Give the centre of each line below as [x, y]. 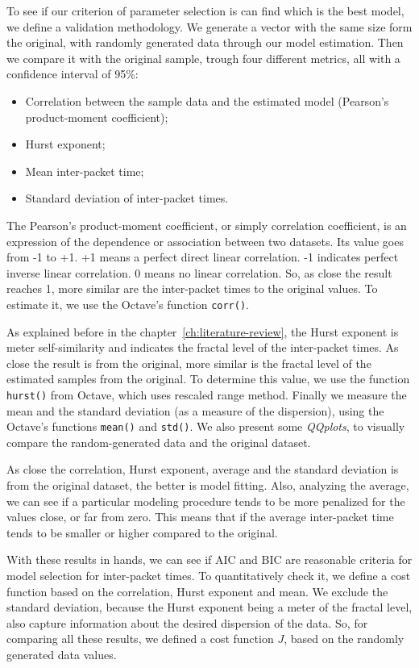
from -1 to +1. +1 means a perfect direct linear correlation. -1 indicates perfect [203, 257]
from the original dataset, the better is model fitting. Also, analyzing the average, [208, 485]
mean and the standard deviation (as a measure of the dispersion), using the [195, 410]
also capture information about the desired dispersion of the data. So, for [187, 622]
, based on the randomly [344, 639]
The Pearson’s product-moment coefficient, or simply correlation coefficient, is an [207, 225]
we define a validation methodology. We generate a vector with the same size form [209, 26]
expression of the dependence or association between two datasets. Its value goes [205, 241]
